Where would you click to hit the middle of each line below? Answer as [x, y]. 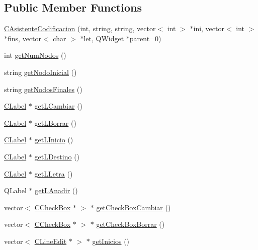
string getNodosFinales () [43, 89]
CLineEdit [51, 241]
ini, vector [209, 28]
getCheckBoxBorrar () [131, 224]
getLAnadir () [56, 190]
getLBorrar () [55, 122]
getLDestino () [57, 156]
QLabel [15, 190]
